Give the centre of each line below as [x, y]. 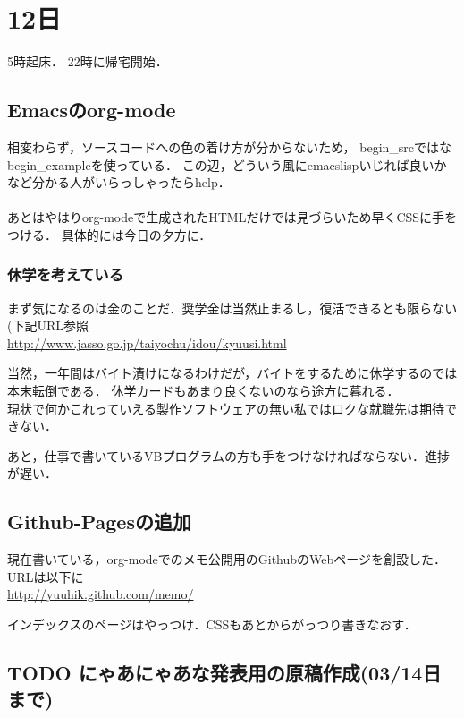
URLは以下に [46, 576]
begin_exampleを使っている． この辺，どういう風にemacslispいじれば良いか [227, 164]
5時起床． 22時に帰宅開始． [88, 61]
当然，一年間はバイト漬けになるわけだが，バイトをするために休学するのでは [232, 373]
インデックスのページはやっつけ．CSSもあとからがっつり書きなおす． [212, 624]
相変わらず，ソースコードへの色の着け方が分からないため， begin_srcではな [230, 146]
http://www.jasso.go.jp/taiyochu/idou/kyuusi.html [147, 342]
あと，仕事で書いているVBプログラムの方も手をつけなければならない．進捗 [229, 455]
